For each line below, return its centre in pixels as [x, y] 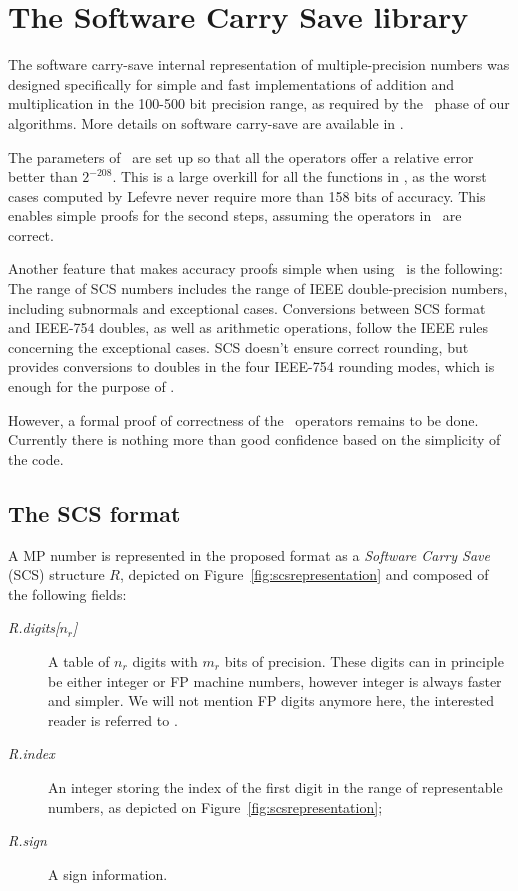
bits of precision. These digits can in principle [364, 660]
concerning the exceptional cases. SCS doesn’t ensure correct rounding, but [238, 346]
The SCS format [94, 512]
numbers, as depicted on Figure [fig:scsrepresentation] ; [215, 806]
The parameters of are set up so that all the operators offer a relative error [241, 156]
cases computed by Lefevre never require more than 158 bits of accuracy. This [247, 195]
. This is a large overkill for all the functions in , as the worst [299, 176]
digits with [165, 660]
